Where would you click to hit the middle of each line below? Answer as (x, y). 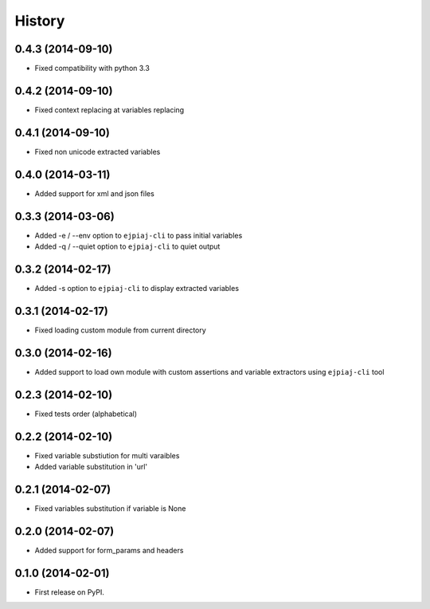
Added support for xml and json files (94, 193)
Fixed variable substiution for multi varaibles (107, 455)
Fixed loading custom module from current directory (120, 330)
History (40, 21)
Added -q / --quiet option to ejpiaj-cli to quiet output (127, 246)
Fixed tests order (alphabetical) (86, 414)
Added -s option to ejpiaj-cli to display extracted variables (137, 288)
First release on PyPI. (70, 592)
